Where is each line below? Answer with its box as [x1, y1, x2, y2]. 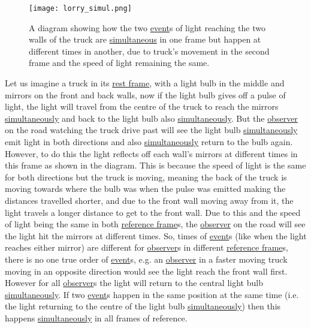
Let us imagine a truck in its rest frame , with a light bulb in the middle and [5, 77, 285, 89]
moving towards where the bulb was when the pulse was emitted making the [5, 182, 286, 195]
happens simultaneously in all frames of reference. [5, 311, 188, 324]
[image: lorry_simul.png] [29, 4, 132, 13]
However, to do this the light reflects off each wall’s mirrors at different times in [5, 147, 298, 160]
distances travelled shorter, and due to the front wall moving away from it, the [5, 194, 294, 206]
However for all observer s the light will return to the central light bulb [5, 276, 263, 289]
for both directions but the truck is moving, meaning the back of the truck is [5, 170, 287, 183]
